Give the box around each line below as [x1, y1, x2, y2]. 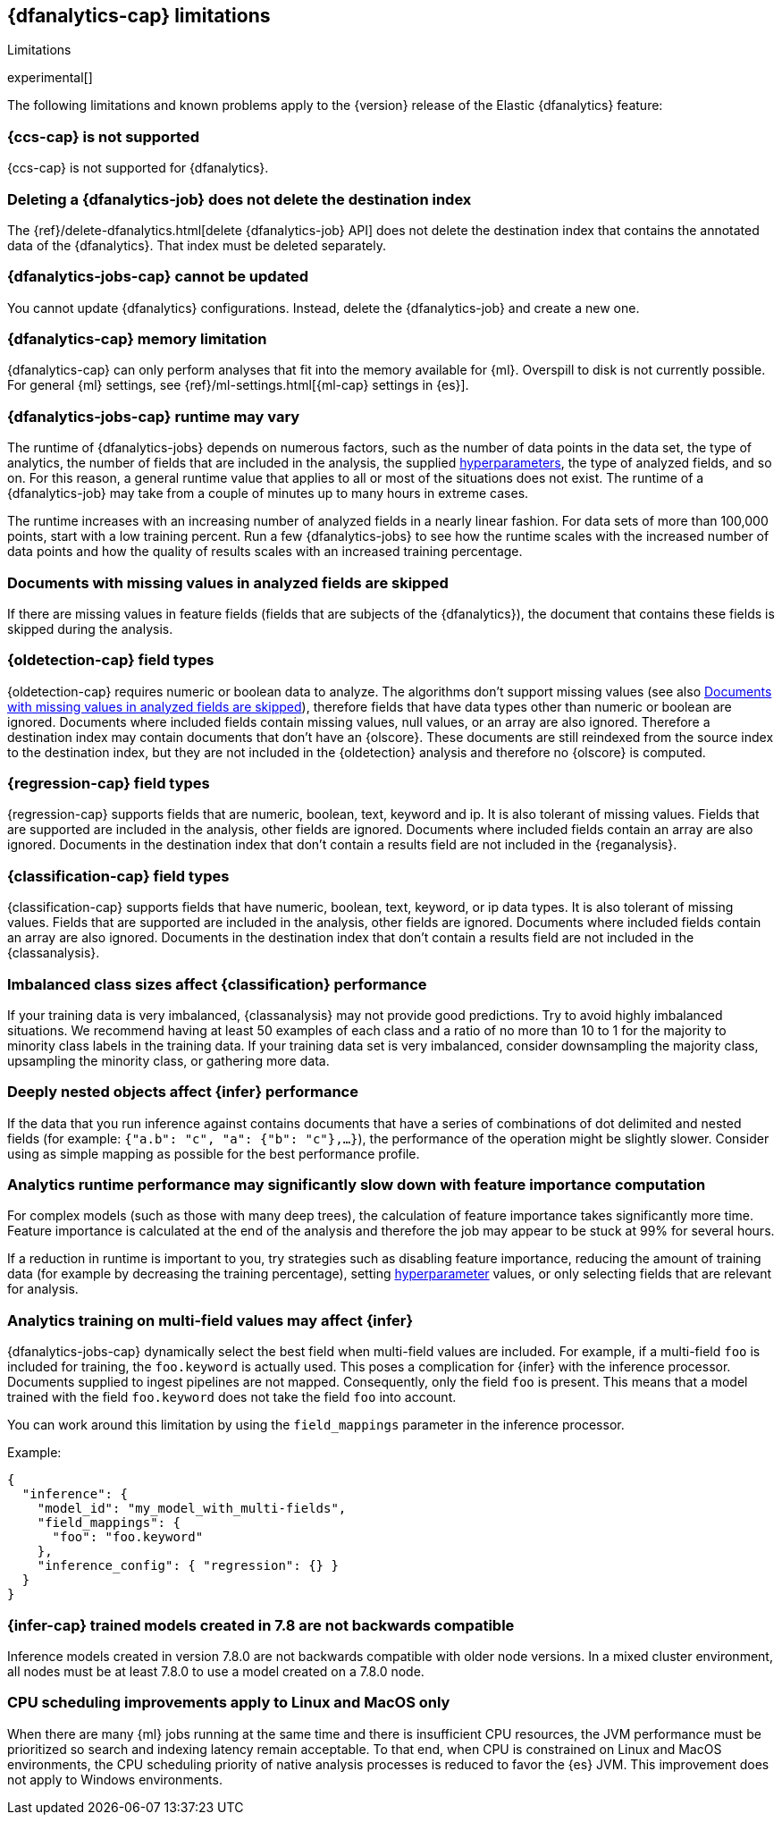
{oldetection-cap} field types [7, 651, 214, 670]
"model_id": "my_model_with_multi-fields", [37, 1501, 347, 1516]
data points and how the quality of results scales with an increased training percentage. [7, 544, 523, 560]
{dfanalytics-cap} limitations [7, 4, 271, 27]
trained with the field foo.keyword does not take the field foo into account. [7, 1389, 457, 1405]
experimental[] [7, 70, 93, 86]
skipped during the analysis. [7, 620, 173, 637]
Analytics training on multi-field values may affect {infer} [7, 1311, 414, 1329]
